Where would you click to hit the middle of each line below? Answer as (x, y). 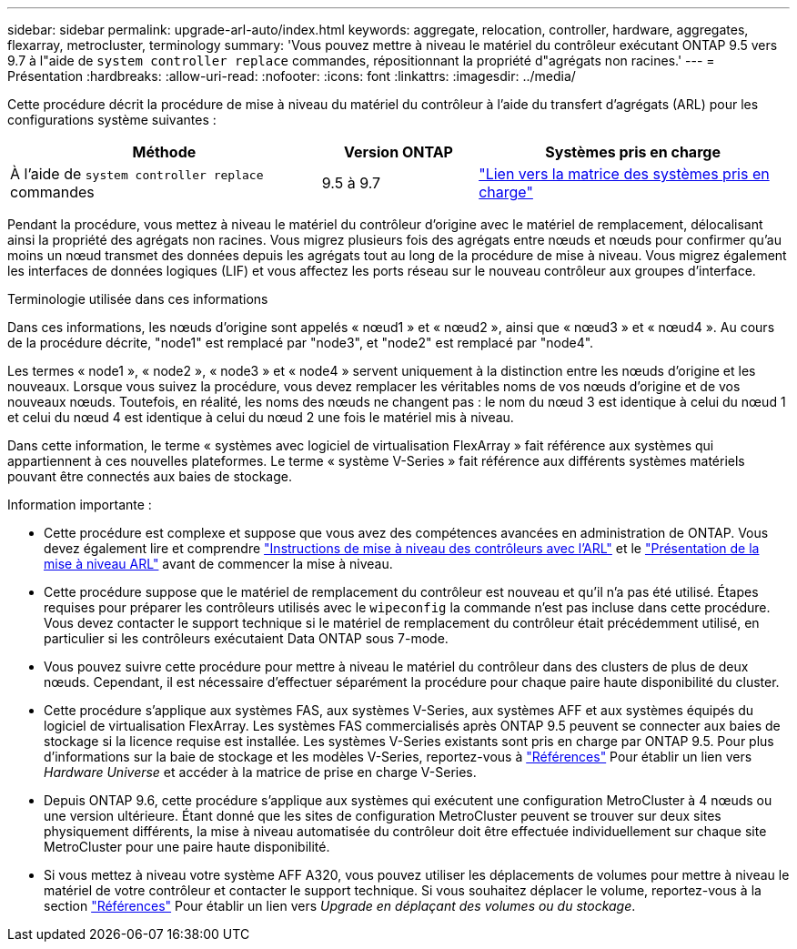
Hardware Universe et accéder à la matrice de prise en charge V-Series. (260, 772)
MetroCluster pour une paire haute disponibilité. (187, 847)
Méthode (164, 152)
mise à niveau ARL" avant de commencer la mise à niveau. (218, 564)
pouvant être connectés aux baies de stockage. (150, 476)
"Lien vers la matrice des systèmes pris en (624, 174)
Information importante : (80, 505)
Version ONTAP (398, 152)
